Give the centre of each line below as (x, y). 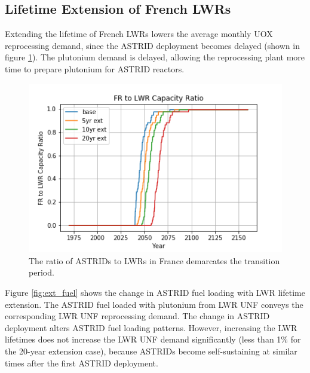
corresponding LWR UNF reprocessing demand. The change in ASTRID (137, 316)
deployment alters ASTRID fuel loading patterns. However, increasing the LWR (151, 327)
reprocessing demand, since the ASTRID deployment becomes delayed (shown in (152, 45)
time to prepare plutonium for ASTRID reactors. (95, 68)
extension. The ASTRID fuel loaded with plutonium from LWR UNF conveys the (154, 304)
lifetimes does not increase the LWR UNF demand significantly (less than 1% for (153, 339)
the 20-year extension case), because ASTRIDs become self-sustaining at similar (151, 351)
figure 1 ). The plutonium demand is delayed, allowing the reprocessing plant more (155, 57)
